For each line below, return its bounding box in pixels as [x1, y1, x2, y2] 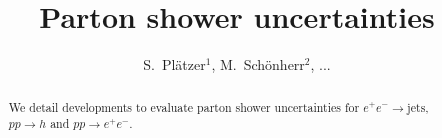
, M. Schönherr [211, 54, 305, 75]
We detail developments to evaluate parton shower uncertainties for [8, 98, 360, 115]
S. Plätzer [143, 54, 206, 75]
